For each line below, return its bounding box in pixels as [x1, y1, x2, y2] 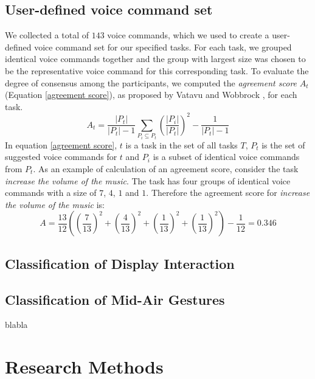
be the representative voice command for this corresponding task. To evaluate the [5, 64, 309, 77]
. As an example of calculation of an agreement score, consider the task [33, 162, 299, 175]
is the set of [261, 138, 305, 151]
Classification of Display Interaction [5, 254, 235, 273]
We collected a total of [5, 29, 89, 41]
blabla [5, 318, 28, 331]
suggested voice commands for [5, 150, 117, 163]
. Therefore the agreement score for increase [146, 186, 310, 199]
